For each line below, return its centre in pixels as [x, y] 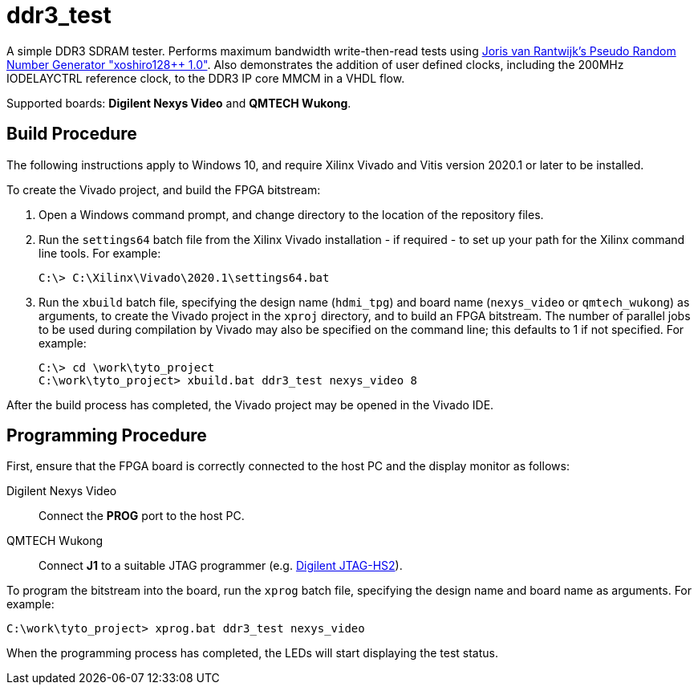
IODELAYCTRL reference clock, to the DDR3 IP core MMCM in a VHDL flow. [206, 78]
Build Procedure [72, 134]
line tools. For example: [100, 253]
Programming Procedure [107, 436]
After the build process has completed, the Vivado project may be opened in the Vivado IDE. [250, 404]
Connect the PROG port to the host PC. [142, 516]
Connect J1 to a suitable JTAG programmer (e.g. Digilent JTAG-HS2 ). [221, 566]
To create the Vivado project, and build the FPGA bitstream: [164, 189]
